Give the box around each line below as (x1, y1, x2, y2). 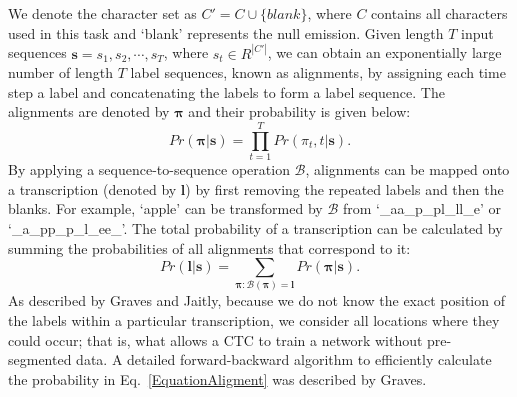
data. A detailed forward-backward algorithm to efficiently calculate (76, 349, 492, 370)
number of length (8, 62, 114, 83)
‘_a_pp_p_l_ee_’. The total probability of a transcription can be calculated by (8, 217, 503, 238)
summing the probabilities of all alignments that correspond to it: (8, 237, 411, 258)
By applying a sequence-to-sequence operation (8, 159, 290, 180)
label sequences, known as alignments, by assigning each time (130, 62, 506, 83)
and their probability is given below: (188, 101, 411, 122)
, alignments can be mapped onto (305, 159, 510, 180)
